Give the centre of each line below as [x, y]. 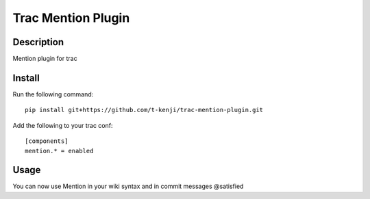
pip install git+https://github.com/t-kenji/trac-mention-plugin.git [144, 110]
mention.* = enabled [59, 151]
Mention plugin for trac [45, 59]
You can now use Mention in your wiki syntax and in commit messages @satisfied [128, 186]
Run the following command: [53, 94]
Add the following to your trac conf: [63, 125]
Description [38, 42]
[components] [47, 141]
